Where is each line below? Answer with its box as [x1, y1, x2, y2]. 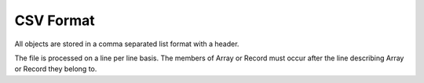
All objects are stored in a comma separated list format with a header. [14, 39, 239, 49]
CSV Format [14, 12, 96, 29]
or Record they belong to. [14, 64, 97, 74]
